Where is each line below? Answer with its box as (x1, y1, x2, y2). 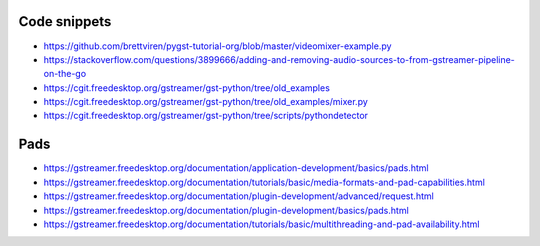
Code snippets (18, 13, 112, 30)
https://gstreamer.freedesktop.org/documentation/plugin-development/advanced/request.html (43, 190, 434, 202)
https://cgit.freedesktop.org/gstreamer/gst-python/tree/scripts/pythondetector (43, 110, 369, 122)
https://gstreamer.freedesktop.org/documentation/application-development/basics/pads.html (43, 162, 429, 174)
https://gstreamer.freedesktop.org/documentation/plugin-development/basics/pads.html (43, 204, 409, 216)
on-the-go (43, 68, 87, 80)
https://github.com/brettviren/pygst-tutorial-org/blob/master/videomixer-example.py (43, 40, 392, 52)
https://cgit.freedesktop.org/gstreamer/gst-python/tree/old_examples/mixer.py (43, 96, 369, 108)
